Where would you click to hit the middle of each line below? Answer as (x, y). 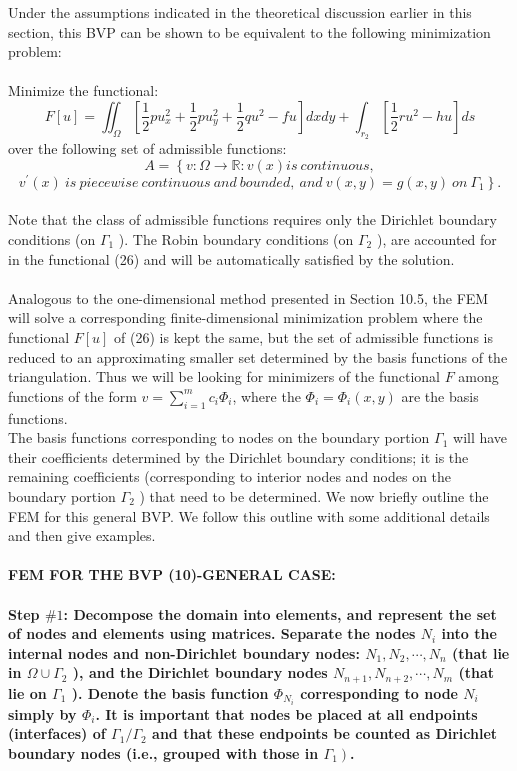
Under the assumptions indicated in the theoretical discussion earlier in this (240, 12)
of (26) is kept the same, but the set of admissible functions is (303, 337)
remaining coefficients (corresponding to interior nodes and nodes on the (230, 476)
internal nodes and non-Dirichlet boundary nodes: (184, 652)
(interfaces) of (57, 733)
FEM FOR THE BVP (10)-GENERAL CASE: (172, 574)
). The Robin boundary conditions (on (236, 239)
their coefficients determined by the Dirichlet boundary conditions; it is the (238, 456)
